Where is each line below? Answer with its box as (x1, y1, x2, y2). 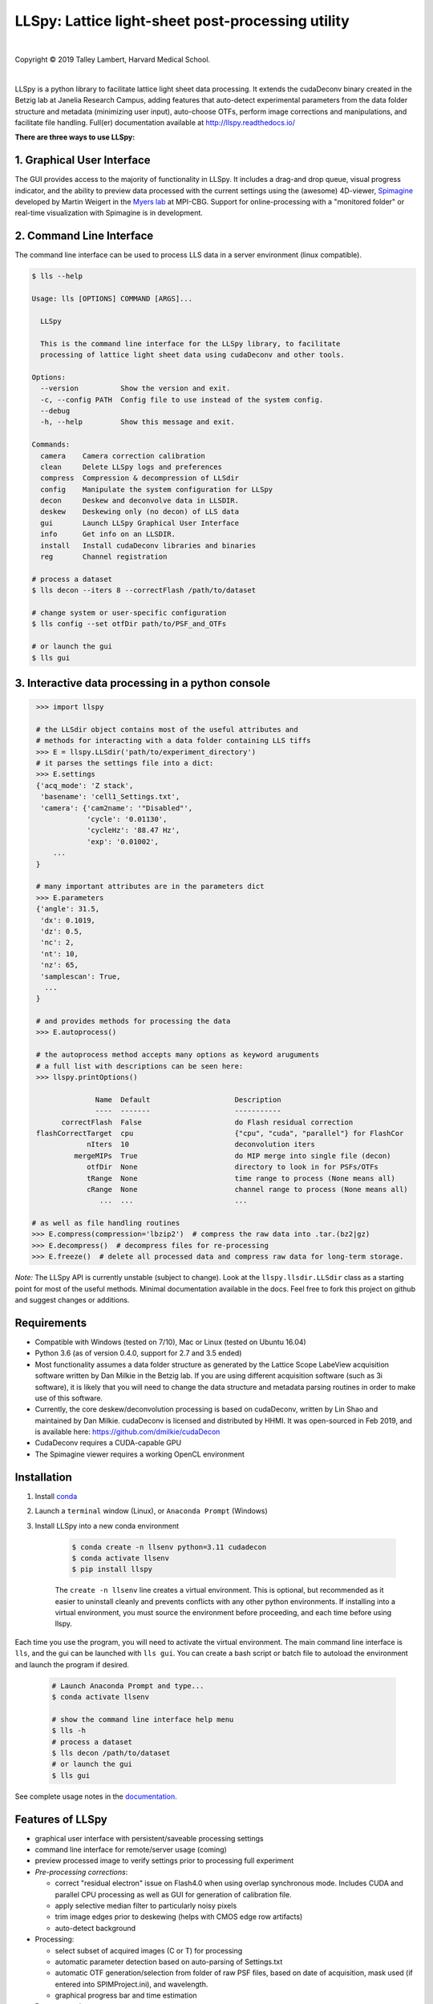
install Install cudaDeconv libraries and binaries (40, 541, 257, 550)
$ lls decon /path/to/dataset (51, 1748, 171, 1757)
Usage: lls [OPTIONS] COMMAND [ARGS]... (31, 294, 192, 304)
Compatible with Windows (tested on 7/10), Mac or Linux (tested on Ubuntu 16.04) (34, 1337, 306, 1347)
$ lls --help (31, 272, 83, 281)
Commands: (31, 440, 71, 449)
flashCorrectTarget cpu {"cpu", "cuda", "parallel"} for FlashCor (36, 1129, 404, 1137)
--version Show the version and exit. (40, 384, 231, 393)
